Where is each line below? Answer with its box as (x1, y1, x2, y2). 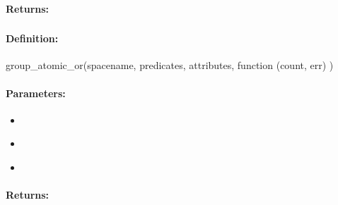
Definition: (6, 31, 59, 46)
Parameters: (6, 85, 66, 100)
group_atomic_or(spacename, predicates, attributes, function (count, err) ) (6, 58, 334, 73)
